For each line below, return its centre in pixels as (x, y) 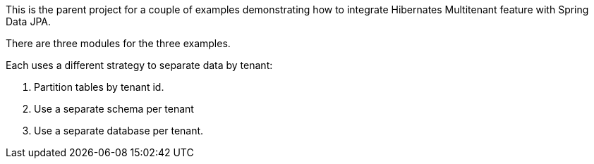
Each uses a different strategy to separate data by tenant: (139, 65)
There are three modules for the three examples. (118, 43)
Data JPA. (29, 21)
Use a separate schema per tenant (114, 109)
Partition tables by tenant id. (99, 87)
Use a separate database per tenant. (119, 131)
